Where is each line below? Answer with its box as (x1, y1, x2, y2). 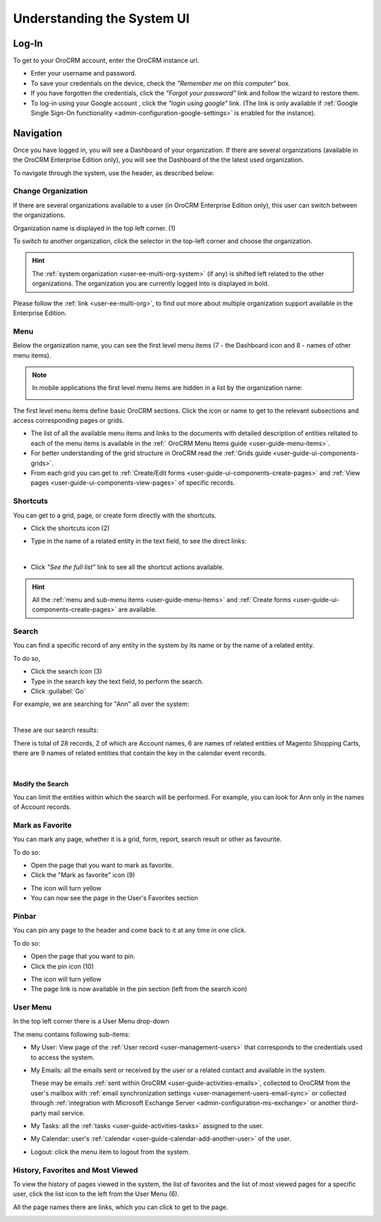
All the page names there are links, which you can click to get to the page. (13, 1202, 229, 1211)
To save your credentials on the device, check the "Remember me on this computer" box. (30, 78, 291, 88)
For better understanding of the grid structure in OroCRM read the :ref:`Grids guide (30, 449, 272, 457)
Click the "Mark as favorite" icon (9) (30, 871, 135, 879)
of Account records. (13, 803, 72, 811)
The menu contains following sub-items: (13, 1030, 131, 1038)
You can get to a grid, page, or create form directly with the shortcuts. (13, 511, 217, 519)
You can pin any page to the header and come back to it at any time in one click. (13, 926, 247, 934)
